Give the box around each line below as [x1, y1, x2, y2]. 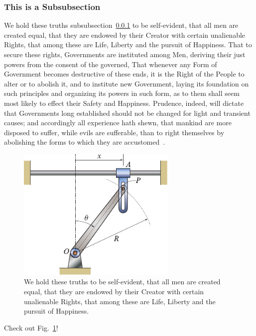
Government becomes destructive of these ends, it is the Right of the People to [4, 69, 245, 79]
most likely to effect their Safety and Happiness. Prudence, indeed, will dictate [4, 97, 244, 108]
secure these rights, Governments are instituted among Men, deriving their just [4, 49, 246, 59]
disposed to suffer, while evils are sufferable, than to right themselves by [4, 127, 225, 137]
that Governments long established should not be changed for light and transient [4, 107, 251, 118]
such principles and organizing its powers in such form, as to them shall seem [4, 88, 240, 98]
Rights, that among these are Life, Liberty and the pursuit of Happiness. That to [4, 39, 252, 50]
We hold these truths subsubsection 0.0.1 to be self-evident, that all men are [4, 20, 239, 30]
